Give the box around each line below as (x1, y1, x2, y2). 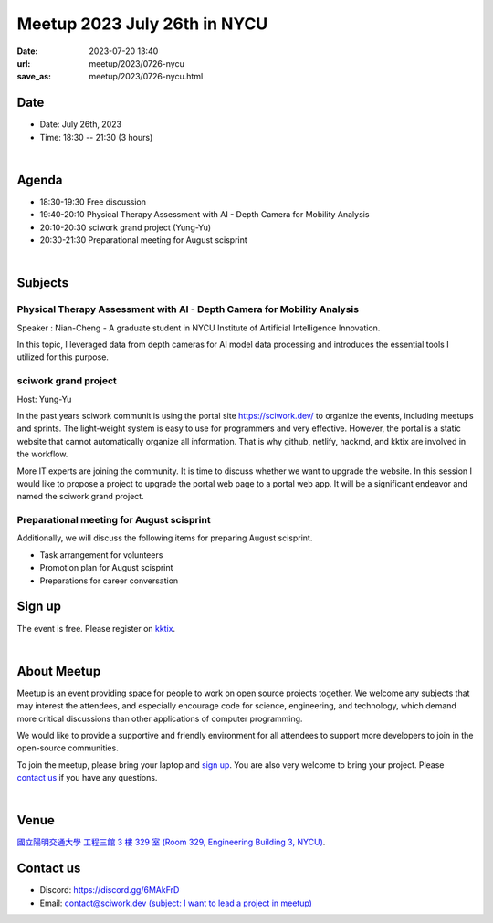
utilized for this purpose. (16, 351, 110, 362)
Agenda (16, 172, 63, 187)
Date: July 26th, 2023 (39, 119, 122, 130)
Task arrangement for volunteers (39, 549, 163, 561)
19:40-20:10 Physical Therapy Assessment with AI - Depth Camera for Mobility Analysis (39, 209, 370, 220)
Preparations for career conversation (39, 575, 179, 586)
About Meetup (16, 663, 101, 679)
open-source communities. (16, 742, 119, 753)
